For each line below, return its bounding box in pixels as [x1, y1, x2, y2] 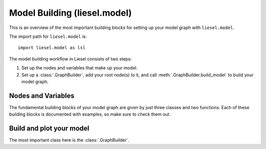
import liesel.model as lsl [18, 45, 86, 51]
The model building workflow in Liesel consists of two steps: [9, 56, 132, 61]
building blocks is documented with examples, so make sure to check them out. [9, 111, 171, 118]
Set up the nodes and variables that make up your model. [21, 65, 138, 71]
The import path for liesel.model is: [9, 33, 87, 39]
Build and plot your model [9, 124, 90, 132]
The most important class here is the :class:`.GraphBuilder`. [9, 137, 130, 143]
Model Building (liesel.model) [9, 7, 132, 18]
